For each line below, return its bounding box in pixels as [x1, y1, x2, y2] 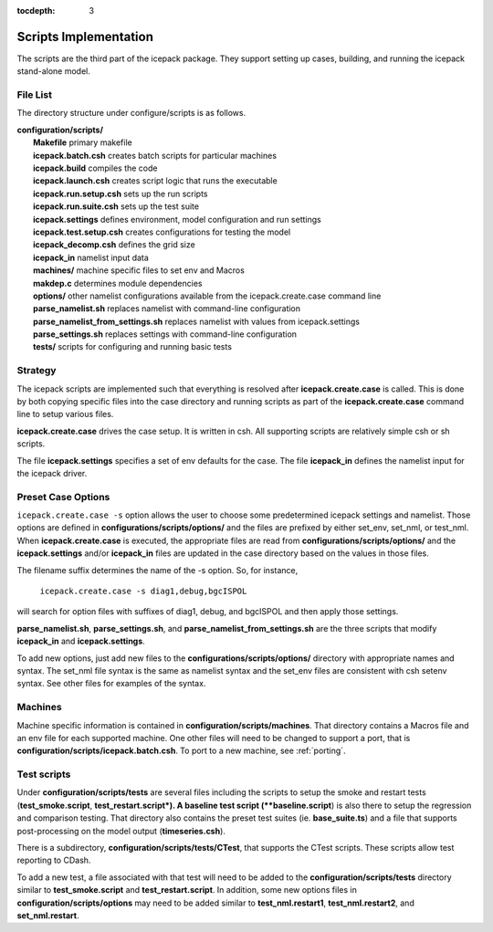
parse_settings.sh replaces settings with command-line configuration [33, 329, 297, 340]
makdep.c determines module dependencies [33, 278, 203, 288]
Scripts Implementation [16, 28, 154, 45]
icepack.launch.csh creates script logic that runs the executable [33, 175, 278, 186]
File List [16, 89, 52, 101]
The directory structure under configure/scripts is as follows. [16, 108, 246, 119]
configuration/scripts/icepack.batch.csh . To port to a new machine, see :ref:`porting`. [16, 745, 346, 757]
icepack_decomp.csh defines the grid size [33, 239, 195, 250]
